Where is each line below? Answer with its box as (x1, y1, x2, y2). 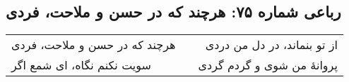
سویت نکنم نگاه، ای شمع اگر (11, 57, 151, 74)
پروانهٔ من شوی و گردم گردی (198, 57, 338, 74)
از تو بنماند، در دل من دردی (205, 36, 338, 53)
